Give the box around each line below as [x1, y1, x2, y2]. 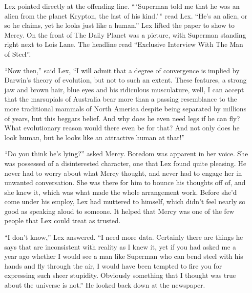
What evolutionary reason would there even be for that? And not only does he [4, 123, 240, 133]
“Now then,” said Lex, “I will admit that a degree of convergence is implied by [4, 65, 240, 75]
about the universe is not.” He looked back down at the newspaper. [4, 280, 205, 290]
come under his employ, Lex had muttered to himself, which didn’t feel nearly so [4, 196, 246, 207]
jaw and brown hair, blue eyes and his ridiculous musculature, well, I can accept [4, 84, 244, 94]
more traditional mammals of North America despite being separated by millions [4, 103, 247, 113]
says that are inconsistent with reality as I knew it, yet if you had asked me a [4, 241, 236, 251]
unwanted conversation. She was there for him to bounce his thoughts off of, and [4, 177, 246, 188]
